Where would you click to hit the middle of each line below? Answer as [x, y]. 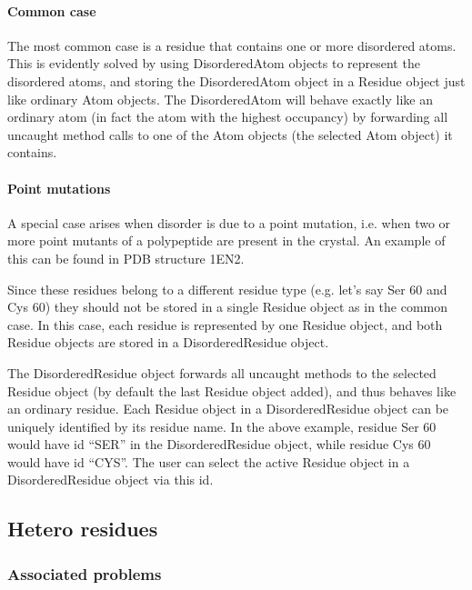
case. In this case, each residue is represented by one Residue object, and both [225, 324]
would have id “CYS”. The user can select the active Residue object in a [209, 461]
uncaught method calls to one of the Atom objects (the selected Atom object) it [230, 134]
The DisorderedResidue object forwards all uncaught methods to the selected [222, 372]
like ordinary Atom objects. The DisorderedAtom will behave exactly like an [220, 99]
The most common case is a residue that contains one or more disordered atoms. [232, 45]
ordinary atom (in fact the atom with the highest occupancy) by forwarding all [228, 117]
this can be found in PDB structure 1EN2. [126, 258]
